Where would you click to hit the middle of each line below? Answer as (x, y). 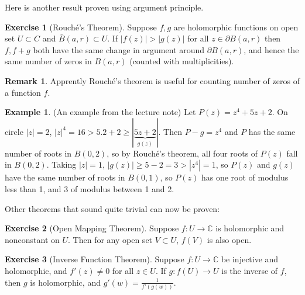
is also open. (229, 239)
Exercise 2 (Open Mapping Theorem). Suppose (92, 228)
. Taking (61, 164)
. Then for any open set (110, 239)
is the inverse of (250, 270)
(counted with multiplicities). (182, 61)
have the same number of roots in (65, 177)
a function (23, 92)
